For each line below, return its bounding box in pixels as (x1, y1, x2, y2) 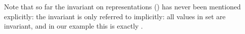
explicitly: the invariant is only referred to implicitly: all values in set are (4, 11, 226, 21)
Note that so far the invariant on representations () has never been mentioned (4, 1, 241, 11)
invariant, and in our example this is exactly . (4, 21, 143, 31)
